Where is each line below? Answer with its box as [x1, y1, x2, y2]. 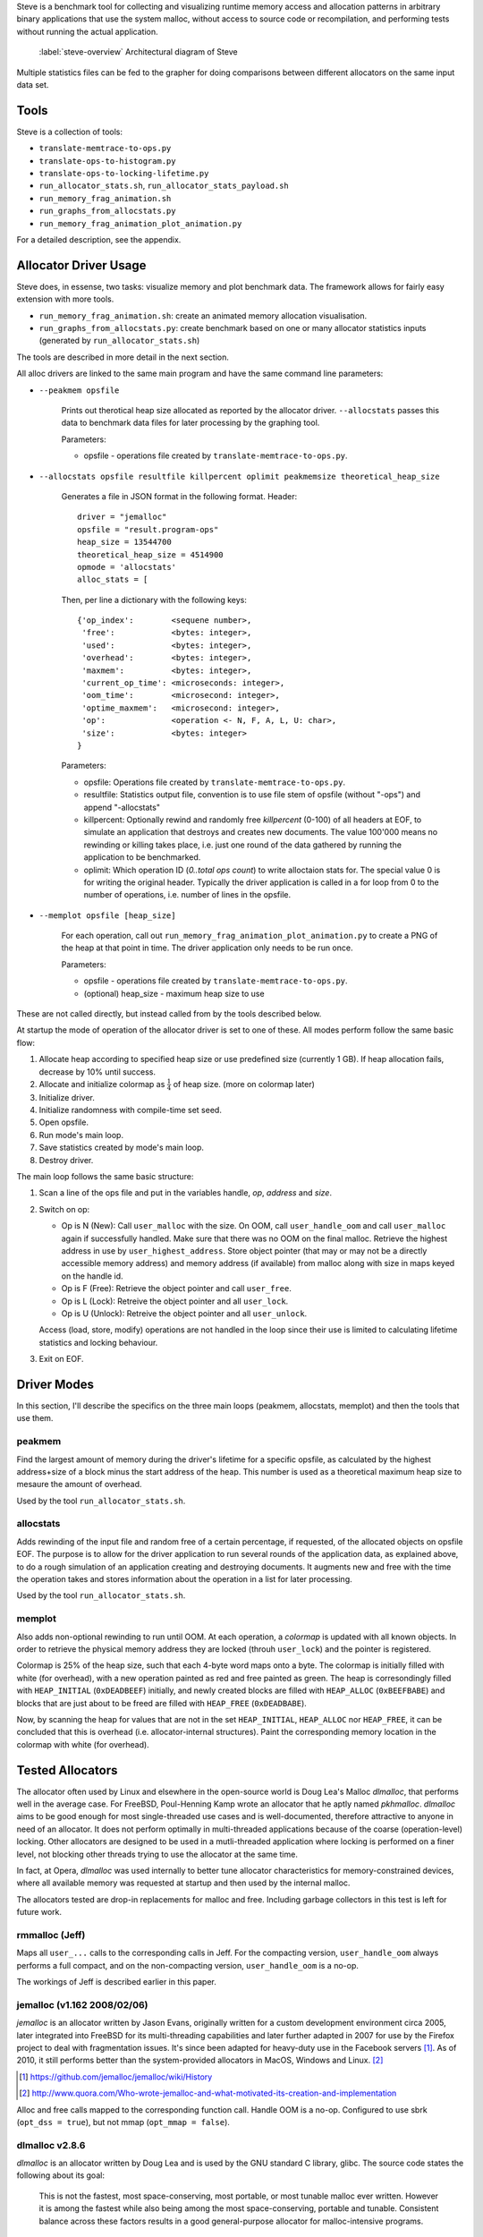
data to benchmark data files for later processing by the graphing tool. [61, 417, 320, 429]
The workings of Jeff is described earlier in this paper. [16, 1977, 216, 1987]
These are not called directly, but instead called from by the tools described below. [16, 1008, 322, 1019]
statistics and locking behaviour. [38, 1337, 158, 1348]
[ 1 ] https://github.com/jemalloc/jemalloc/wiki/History [19, 2071, 213, 2082]
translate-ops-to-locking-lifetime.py [38, 168, 209, 179]
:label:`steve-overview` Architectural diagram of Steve [38, 47, 238, 57]
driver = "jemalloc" [77, 512, 167, 523]
